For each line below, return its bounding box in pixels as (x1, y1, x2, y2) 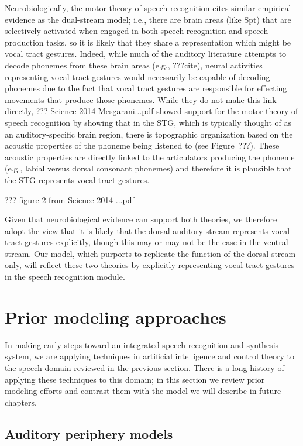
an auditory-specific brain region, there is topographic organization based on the (5, 128, 293, 140)
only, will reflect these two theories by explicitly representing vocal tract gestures (5, 259, 295, 271)
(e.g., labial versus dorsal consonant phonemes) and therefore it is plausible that (5, 162, 292, 174)
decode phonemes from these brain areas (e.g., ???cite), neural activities (5, 59, 263, 71)
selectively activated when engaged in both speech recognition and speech (5, 25, 268, 37)
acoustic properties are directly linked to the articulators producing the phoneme (5, 150, 295, 163)
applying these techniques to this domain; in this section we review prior (5, 373, 265, 385)
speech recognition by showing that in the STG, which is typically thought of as (5, 116, 292, 128)
